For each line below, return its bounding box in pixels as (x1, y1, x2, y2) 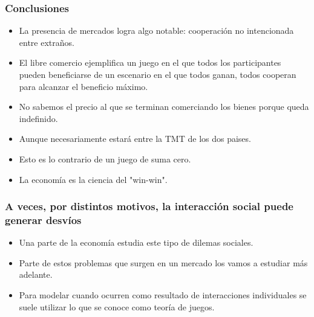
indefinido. (19, 112, 58, 124)
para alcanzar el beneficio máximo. (19, 80, 148, 92)
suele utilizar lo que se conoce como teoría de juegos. (19, 300, 215, 313)
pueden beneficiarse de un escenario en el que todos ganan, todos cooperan (19, 68, 296, 80)
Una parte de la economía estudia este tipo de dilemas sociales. (19, 236, 253, 249)
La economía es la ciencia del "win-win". (19, 173, 168, 185)
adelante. (19, 268, 53, 281)
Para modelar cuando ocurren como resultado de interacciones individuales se (19, 289, 307, 301)
